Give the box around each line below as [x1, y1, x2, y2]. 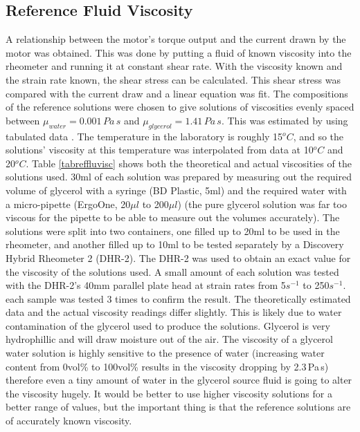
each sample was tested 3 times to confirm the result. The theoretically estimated [6, 291, 351, 306]
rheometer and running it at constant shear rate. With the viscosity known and [6, 59, 343, 73]
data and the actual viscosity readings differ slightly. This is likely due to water [6, 305, 342, 319]
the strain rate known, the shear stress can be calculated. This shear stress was [6, 72, 341, 86]
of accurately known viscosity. [6, 413, 132, 428]
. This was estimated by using [221, 113, 348, 127]
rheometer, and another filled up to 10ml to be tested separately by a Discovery [6, 237, 344, 252]
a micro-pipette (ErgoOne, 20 [6, 196, 131, 211]
